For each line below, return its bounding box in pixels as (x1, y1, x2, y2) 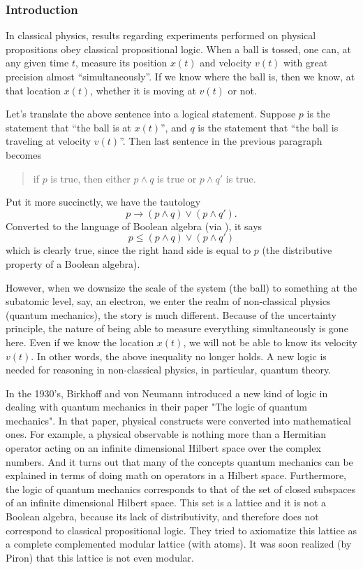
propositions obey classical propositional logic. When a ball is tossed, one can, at (6, 41, 351, 56)
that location (6, 83, 61, 97)
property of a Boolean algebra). (6, 256, 140, 271)
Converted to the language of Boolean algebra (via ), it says (6, 218, 262, 233)
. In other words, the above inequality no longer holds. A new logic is (31, 348, 327, 363)
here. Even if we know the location (6, 334, 154, 349)
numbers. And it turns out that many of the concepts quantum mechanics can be (6, 454, 353, 469)
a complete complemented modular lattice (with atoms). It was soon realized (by (6, 536, 352, 551)
